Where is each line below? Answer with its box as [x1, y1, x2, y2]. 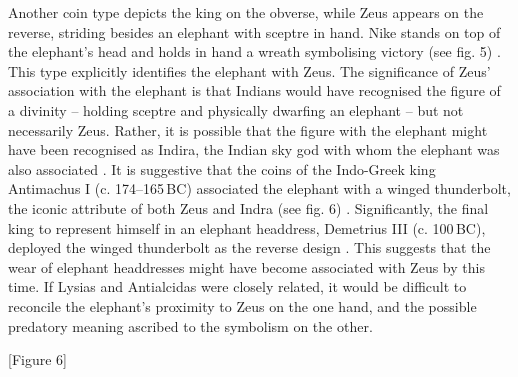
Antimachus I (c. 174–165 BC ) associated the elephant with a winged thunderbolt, [8, 178, 511, 199]
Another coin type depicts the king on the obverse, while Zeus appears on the [8, 2, 484, 22]
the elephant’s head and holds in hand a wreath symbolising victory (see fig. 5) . [8, 41, 501, 62]
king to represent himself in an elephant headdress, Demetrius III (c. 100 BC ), [8, 217, 486, 238]
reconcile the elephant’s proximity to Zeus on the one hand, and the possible [8, 295, 477, 316]
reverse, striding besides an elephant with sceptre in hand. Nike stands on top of [8, 21, 501, 42]
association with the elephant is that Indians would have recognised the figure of [8, 80, 501, 101]
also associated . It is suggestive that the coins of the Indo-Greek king [8, 158, 436, 179]
